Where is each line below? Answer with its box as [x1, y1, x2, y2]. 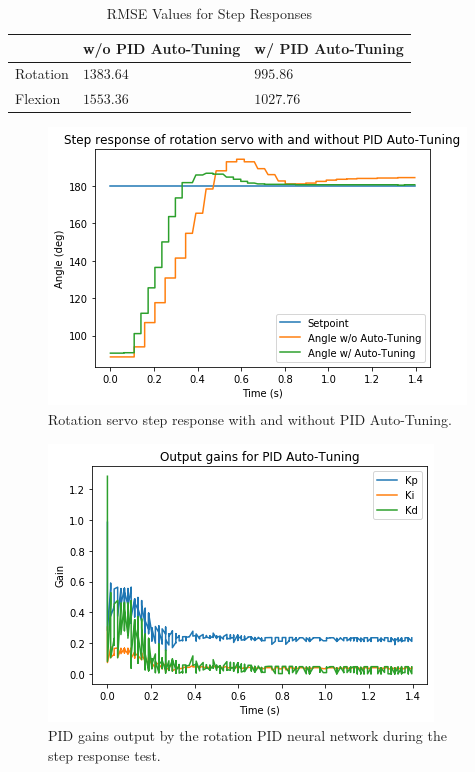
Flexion [15, 88, 61, 109]
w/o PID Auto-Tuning [82, 37, 241, 58]
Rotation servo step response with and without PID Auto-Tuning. [48, 408, 452, 429]
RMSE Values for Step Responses [106, 3, 312, 23]
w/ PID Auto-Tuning [254, 37, 404, 58]
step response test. [48, 744, 161, 765]
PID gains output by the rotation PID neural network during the [48, 725, 447, 746]
